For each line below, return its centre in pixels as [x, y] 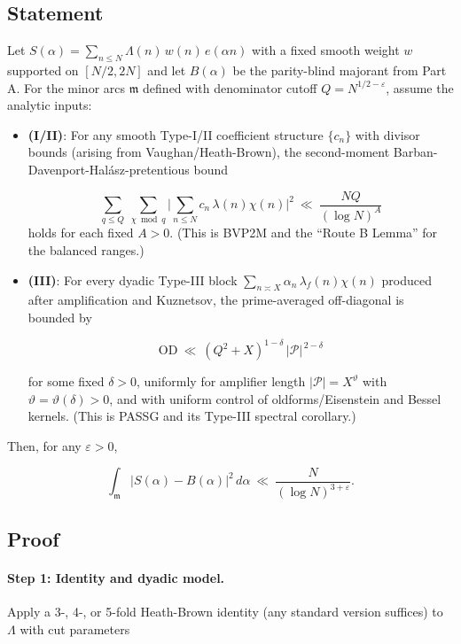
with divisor [387, 134]
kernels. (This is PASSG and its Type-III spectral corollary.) [192, 416]
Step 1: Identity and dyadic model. [116, 577]
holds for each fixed [81, 233]
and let [167, 70]
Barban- [415, 152]
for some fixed [66, 381]
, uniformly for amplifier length [221, 381]
